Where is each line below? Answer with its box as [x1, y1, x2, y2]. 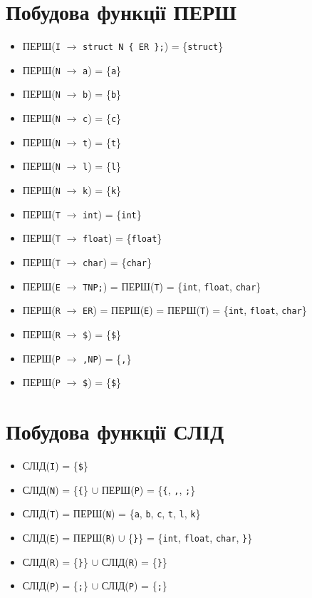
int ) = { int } [83, 206, 142, 221]
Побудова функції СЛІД [6, 417, 224, 446]
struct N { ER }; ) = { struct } [83, 39, 224, 54]
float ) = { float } [83, 230, 162, 245]
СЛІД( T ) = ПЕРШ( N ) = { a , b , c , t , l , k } [22, 506, 201, 521]
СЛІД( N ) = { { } [22, 482, 88, 497]
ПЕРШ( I [22, 39, 61, 54]
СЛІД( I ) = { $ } [22, 458, 88, 473]
